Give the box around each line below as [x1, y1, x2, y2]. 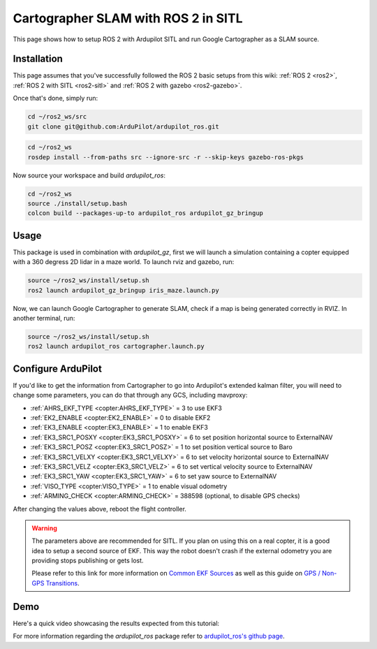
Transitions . [45, 578, 80, 587]
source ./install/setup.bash [27, 199, 128, 207]
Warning [31, 524, 57, 532]
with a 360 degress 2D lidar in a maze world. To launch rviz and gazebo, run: [13, 258, 235, 266]
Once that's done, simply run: [13, 94, 98, 103]
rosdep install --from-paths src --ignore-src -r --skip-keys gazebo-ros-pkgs [27, 153, 304, 161]
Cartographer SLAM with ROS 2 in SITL [13, 10, 243, 26]
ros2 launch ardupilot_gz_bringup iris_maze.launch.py [27, 286, 219, 294]
